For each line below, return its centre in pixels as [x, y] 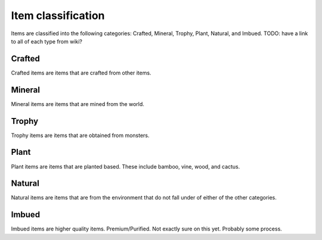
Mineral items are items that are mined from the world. [78, 104]
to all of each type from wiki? [47, 41]
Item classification [58, 15]
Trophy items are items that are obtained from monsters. [80, 135]
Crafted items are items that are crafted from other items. [81, 73]
